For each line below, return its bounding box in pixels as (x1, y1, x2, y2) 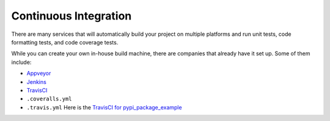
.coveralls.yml (26, 95, 73, 103)
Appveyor (26, 70, 51, 77)
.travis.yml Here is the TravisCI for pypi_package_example (26, 103, 183, 111)
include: (11, 58, 32, 66)
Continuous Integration (11, 9, 132, 22)
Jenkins (26, 78, 47, 85)
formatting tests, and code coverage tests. (11, 38, 119, 46)
